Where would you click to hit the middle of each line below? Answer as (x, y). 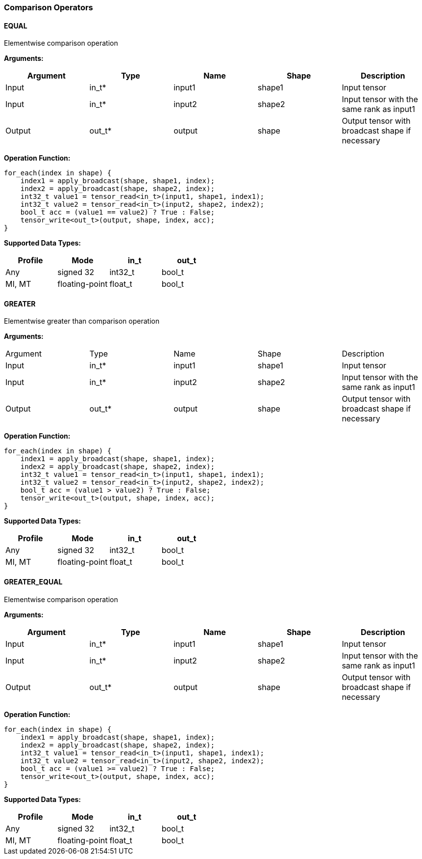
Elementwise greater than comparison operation (82, 321)
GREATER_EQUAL (33, 582)
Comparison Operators (49, 7)
